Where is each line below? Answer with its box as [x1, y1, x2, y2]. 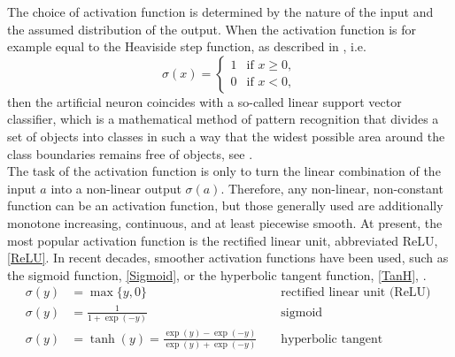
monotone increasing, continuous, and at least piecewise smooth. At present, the [7, 213, 443, 232]
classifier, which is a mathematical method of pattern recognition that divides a [7, 110, 439, 128]
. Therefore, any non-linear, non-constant [220, 178, 443, 197]
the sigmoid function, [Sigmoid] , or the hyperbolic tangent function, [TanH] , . [7, 265, 427, 284]
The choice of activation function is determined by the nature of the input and [7, 3, 434, 20]
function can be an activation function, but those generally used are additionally [7, 196, 443, 215]
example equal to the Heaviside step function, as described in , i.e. [7, 37, 366, 56]
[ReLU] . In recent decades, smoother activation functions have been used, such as [7, 248, 449, 267]
